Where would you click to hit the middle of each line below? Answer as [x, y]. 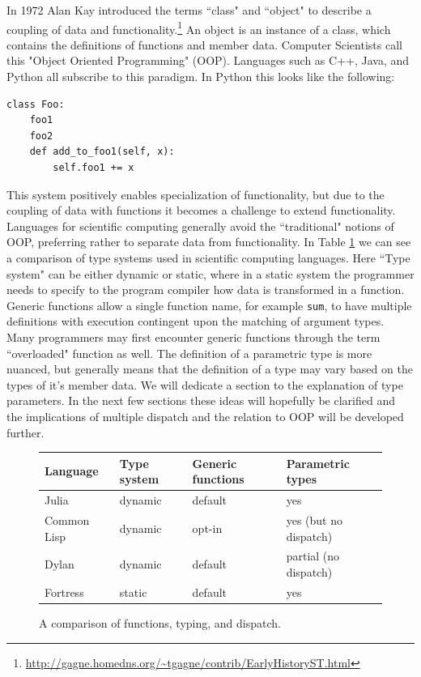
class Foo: [36, 104]
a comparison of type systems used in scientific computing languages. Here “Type [208, 257]
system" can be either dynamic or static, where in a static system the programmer [210, 273]
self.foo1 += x [94, 168]
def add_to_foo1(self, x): [102, 152]
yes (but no [314, 519]
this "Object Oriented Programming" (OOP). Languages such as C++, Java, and [208, 60]
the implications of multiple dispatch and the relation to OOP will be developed [205, 416]
